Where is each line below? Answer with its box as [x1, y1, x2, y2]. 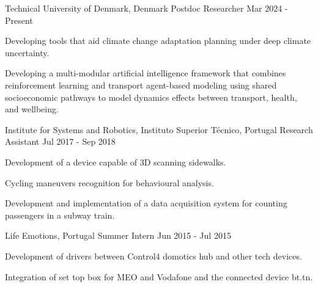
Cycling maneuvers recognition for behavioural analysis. [5, 176, 214, 189]
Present [5, 13, 33, 26]
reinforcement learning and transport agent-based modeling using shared [5, 78, 277, 91]
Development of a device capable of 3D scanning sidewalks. [5, 155, 226, 168]
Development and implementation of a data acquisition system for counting [5, 197, 287, 209]
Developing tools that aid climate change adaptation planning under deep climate [5, 34, 311, 47]
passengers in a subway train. [5, 208, 115, 221]
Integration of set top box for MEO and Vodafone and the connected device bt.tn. [5, 270, 313, 283]
